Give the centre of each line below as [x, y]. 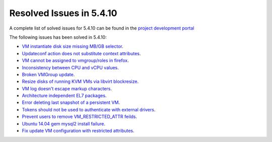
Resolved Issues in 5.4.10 [63, 13]
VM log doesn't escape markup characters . [67, 88]
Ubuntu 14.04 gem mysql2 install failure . [64, 123]
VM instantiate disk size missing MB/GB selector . [73, 46]
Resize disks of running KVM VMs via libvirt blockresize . [80, 82]
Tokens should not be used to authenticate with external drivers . [89, 109]
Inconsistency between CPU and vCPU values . [71, 67]
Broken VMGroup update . [48, 74]
